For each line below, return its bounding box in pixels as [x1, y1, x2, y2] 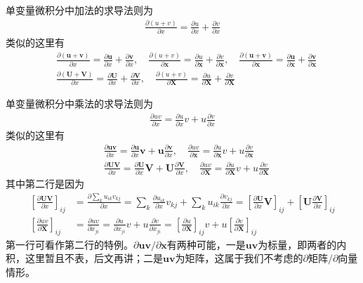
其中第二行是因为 [6, 176, 84, 191]
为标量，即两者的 [258, 237, 337, 251]
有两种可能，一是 [166, 237, 246, 251]
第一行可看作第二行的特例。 [6, 237, 133, 251]
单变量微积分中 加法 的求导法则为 [6, 3, 153, 17]
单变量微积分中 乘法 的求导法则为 [6, 96, 153, 111]
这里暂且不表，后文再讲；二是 [25, 251, 163, 265]
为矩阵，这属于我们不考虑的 [175, 251, 303, 265]
